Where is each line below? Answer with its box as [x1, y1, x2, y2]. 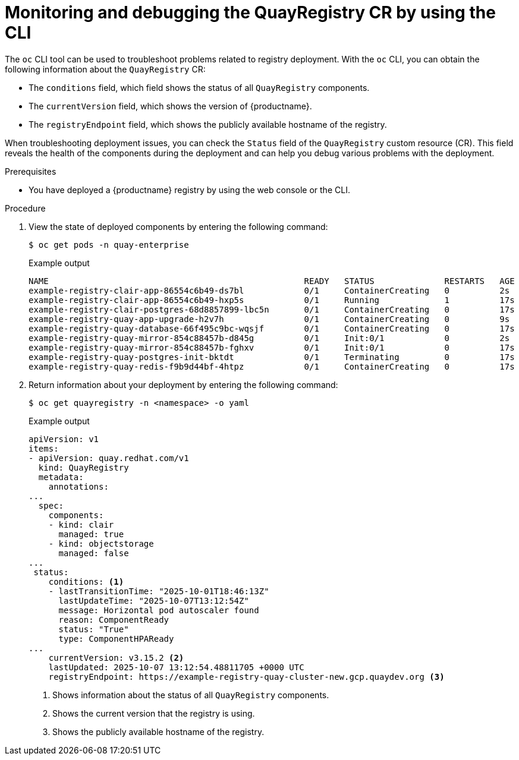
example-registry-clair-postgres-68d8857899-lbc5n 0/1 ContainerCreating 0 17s [29, 304, 515, 314]
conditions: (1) [48, 576, 124, 586]
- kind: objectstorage [48, 538, 154, 548]
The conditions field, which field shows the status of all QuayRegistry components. [29, 82, 370, 93]
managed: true [58, 529, 124, 539]
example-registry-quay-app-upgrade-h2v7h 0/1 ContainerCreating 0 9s [29, 314, 510, 324]
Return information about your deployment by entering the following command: [29, 379, 338, 390]
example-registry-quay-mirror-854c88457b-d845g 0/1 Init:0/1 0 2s [29, 333, 510, 343]
